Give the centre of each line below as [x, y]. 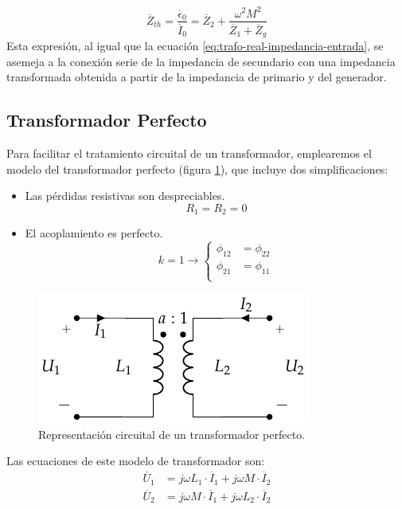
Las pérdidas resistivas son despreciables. [125, 196]
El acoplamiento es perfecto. [94, 233]
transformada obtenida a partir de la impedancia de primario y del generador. [197, 77]
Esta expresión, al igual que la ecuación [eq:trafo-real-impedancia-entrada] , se [195, 46]
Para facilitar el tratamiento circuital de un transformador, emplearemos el [189, 153]
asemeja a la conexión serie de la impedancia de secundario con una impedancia [201, 61]
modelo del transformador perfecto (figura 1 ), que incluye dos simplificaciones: [197, 168]
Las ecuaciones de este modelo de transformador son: [136, 461]
